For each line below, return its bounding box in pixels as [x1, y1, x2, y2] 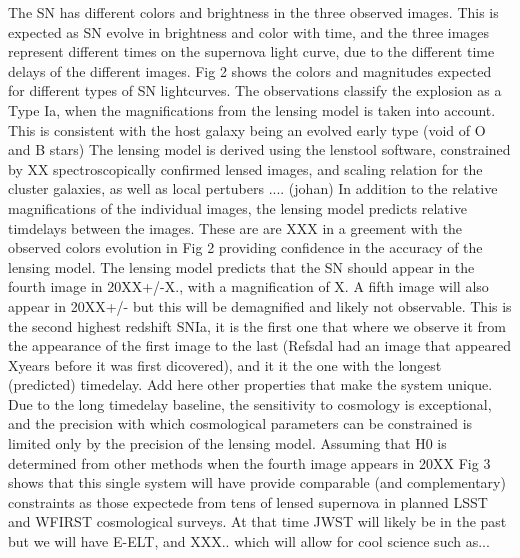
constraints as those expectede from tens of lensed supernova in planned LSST [8, 491, 488, 512]
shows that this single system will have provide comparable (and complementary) [8, 472, 506, 493]
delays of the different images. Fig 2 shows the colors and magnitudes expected [8, 60, 492, 81]
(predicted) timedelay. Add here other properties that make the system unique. [8, 374, 493, 395]
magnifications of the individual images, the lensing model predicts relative [8, 197, 467, 218]
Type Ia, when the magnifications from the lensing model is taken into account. [8, 99, 496, 120]
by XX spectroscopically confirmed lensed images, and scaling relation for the [8, 158, 483, 179]
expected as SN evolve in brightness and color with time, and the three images [8, 21, 490, 42]
